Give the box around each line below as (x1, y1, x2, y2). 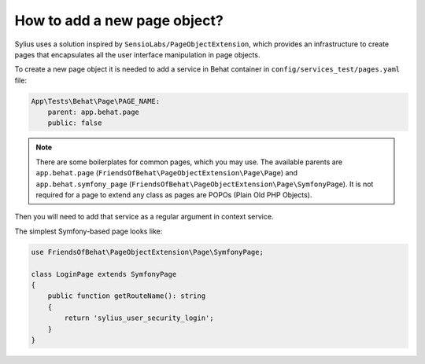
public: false (47, 119, 102, 127)
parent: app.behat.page (47, 108, 139, 117)
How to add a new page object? (14, 12, 224, 29)
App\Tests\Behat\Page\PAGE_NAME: (31, 97, 161, 105)
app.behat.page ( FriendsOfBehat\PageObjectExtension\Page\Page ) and (35, 168, 298, 178)
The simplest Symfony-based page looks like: (14, 226, 163, 236)
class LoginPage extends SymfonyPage (31, 270, 177, 278)
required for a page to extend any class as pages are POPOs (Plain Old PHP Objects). (35, 190, 312, 200)
